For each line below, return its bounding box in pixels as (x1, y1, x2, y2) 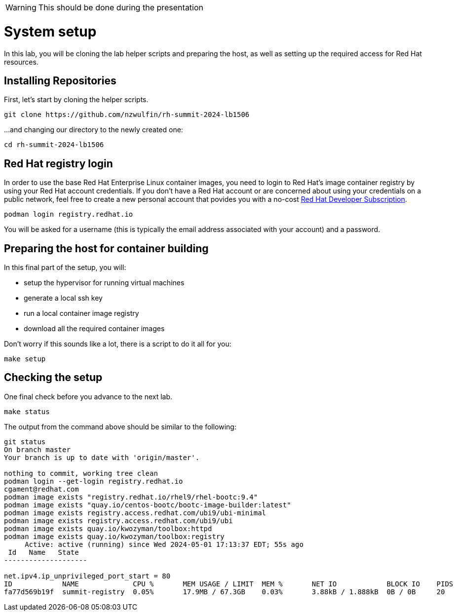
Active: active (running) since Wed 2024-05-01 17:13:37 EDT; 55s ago (25, 540, 304, 548)
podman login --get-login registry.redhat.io (4, 477, 183, 485)
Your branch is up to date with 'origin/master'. (4, 453, 200, 461)
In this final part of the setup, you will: (4, 263, 126, 272)
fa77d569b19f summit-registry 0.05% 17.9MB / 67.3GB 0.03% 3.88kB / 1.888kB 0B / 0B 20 (4, 587, 445, 596)
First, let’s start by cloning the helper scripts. (4, 95, 149, 104)
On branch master (4, 445, 71, 454)
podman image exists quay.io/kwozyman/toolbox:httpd (4, 524, 212, 533)
